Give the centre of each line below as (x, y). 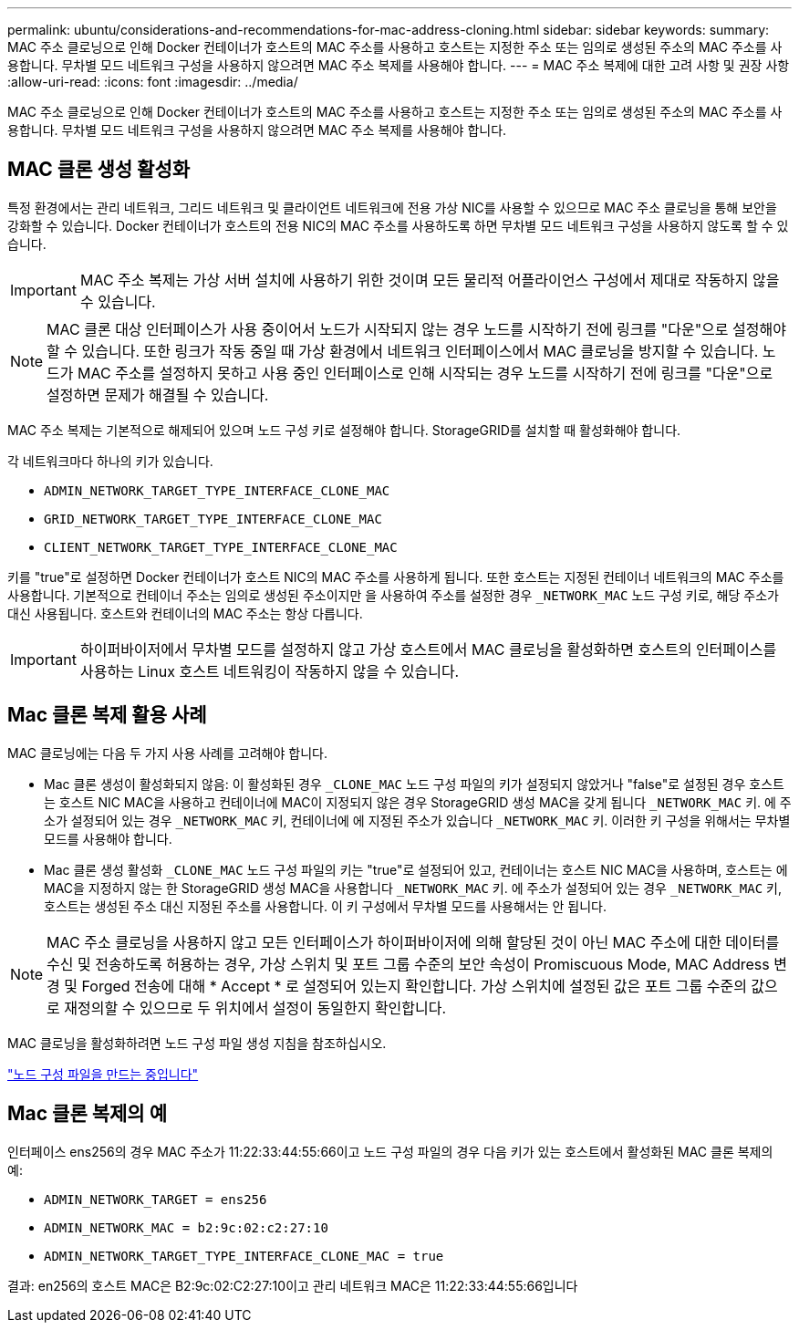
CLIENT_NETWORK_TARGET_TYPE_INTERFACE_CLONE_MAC (221, 547)
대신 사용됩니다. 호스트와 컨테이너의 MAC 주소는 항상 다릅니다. (185, 613)
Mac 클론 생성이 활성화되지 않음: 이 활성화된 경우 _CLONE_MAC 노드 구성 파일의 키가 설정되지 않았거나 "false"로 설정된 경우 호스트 (414, 784)
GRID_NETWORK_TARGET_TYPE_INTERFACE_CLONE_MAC (213, 519)
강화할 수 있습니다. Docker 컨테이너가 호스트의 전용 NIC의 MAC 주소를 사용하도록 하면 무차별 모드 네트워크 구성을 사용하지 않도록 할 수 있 (398, 225)
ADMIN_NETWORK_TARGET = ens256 (156, 1199)
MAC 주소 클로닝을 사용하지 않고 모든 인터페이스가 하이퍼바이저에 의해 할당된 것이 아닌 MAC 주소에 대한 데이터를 (413, 942)
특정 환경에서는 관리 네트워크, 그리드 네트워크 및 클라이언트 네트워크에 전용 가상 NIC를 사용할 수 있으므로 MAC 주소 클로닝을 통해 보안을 (392, 207)
